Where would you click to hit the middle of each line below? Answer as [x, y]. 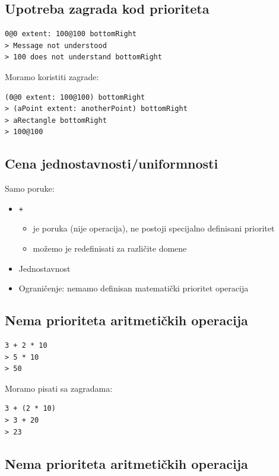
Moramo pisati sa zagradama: [59, 388]
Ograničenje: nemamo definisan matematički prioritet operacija [134, 288]
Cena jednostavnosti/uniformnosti [112, 164]
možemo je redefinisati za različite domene [110, 248]
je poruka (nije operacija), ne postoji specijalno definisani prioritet [154, 228]
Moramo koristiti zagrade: [52, 76]
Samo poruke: [30, 188]
